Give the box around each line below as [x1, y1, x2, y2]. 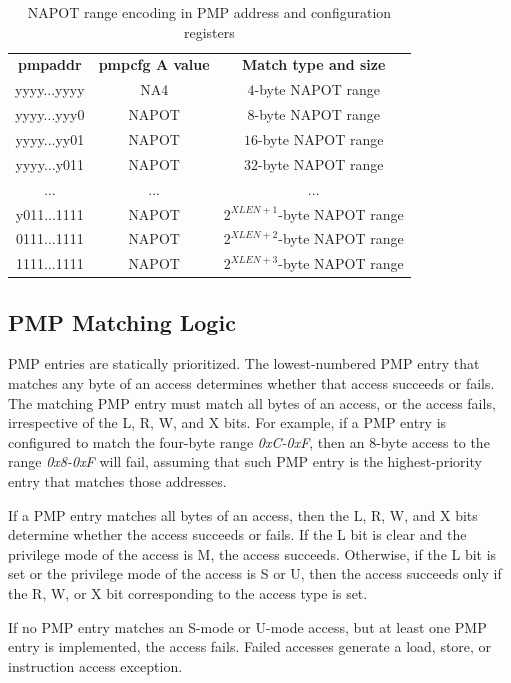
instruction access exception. [8, 655, 183, 676]
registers [183, 21, 235, 42]
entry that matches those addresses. [8, 471, 227, 492]
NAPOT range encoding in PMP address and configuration [27, 2, 392, 22]
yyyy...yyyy [15, 79, 85, 100]
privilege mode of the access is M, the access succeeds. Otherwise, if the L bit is [8, 543, 497, 564]
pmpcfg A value [98, 54, 210, 75]
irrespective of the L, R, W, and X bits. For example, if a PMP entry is [8, 412, 447, 433]
